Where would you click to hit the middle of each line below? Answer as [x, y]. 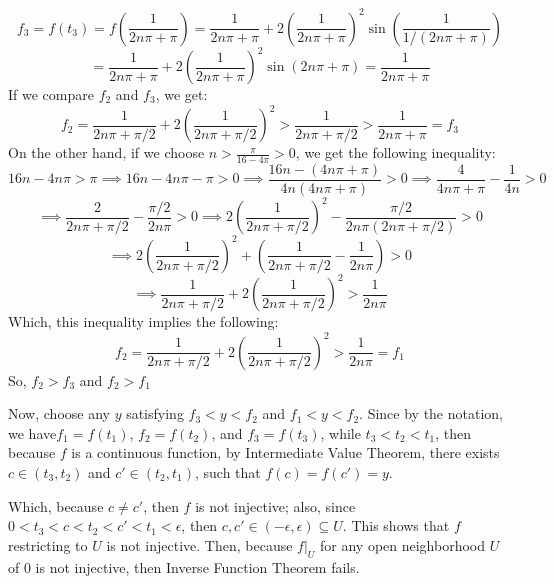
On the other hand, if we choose [106, 152]
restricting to [48, 544]
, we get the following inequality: [395, 152]
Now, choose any [59, 413]
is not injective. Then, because [199, 544]
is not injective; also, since [275, 505]
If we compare [51, 94]
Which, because [56, 505]
